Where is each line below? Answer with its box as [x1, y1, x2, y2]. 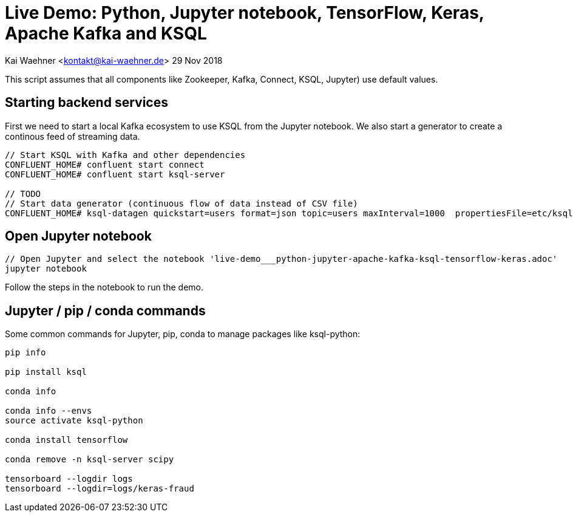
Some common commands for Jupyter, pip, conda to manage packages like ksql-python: [5, 329, 361, 340]
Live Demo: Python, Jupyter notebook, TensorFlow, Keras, [5, 2, 484, 23]
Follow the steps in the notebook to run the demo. [5, 282, 204, 293]
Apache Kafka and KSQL [5, 23, 207, 44]
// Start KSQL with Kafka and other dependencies [5, 149, 246, 160]
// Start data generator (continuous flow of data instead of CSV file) [5, 198, 358, 208]
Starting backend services [5, 95, 168, 111]
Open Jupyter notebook [5, 228, 152, 244]
